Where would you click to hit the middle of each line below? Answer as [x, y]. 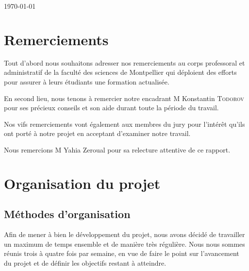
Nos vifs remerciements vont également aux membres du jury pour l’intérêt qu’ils [124, 124]
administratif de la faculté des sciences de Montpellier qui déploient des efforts [120, 72]
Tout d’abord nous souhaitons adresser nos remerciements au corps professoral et [124, 62]
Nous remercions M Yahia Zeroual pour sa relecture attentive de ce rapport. [117, 149]
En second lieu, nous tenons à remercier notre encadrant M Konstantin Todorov [124, 98]
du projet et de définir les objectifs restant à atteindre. [85, 263]
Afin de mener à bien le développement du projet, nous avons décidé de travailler [124, 234]
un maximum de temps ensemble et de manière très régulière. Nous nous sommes [124, 244]
